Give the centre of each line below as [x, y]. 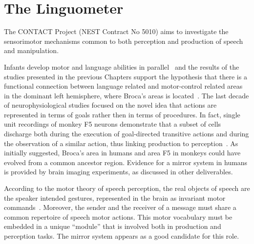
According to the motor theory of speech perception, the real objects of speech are [127, 188]
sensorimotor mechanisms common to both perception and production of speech [124, 41]
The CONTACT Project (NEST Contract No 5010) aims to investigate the [116, 31]
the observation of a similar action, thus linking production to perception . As [121, 143]
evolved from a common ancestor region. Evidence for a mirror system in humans [126, 162]
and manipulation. [32, 50]
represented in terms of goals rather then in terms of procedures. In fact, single [122, 114]
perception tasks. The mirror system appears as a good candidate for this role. [122, 236]
